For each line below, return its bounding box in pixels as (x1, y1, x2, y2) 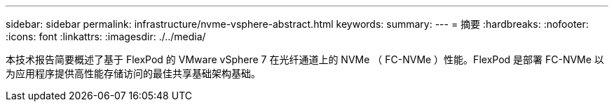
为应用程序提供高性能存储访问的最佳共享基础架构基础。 (6, 67, 261, 79)
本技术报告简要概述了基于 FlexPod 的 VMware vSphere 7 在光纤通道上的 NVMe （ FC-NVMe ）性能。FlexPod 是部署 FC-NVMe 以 (6, 53, 604, 65)
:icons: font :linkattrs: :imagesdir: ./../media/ (6, 31, 206, 42)
